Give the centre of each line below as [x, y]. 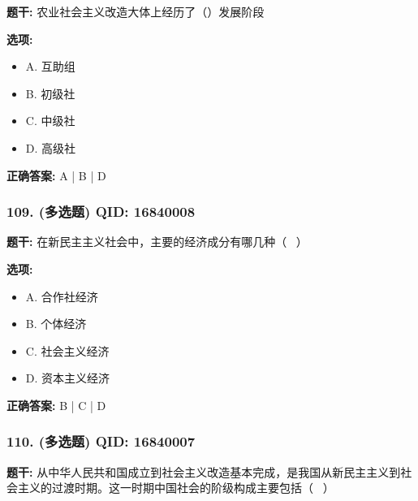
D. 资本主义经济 [68, 378]
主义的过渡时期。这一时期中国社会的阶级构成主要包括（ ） [176, 488]
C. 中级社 [50, 121]
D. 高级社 [51, 147]
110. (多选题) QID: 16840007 [101, 441]
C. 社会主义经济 [67, 350]
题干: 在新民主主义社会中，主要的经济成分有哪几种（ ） [157, 242]
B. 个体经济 [56, 324]
